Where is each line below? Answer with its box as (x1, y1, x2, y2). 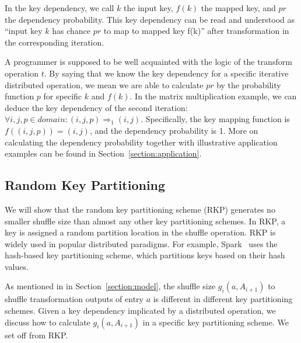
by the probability (216, 78, 281, 91)
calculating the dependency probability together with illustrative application (5, 136, 278, 148)
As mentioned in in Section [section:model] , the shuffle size (5, 280, 216, 292)
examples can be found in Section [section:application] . (5, 147, 202, 160)
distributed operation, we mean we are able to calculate (5, 78, 204, 91)
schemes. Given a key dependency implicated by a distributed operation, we (5, 304, 276, 317)
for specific (43, 90, 82, 102)
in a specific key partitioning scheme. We (142, 316, 289, 328)
